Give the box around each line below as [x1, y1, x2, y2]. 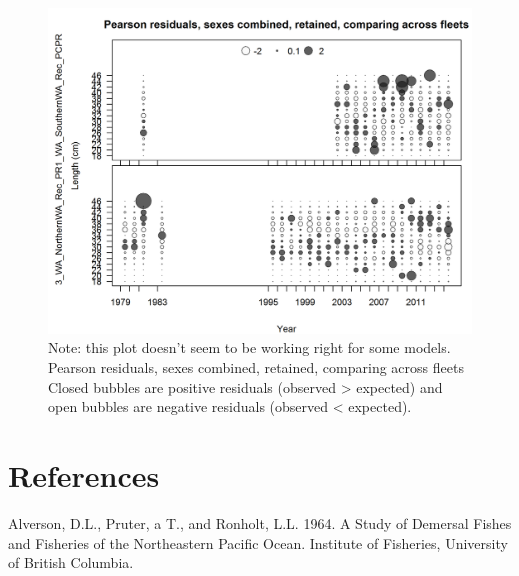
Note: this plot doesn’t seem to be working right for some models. [48, 337, 451, 358]
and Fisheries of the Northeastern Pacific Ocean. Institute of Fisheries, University [8, 532, 508, 553]
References [8, 455, 160, 496]
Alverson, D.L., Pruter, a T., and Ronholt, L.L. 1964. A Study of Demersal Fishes [8, 512, 512, 533]
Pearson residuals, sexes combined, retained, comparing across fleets [48, 357, 464, 378]
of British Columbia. [8, 552, 134, 573]
